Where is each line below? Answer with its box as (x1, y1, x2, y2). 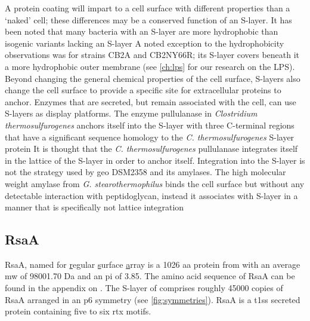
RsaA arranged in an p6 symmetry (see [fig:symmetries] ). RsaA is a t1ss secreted (5, 293, 300, 305)
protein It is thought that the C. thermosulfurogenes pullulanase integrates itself (5, 142, 298, 155)
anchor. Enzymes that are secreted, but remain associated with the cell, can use (5, 95, 296, 108)
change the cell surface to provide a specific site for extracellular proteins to (5, 84, 281, 96)
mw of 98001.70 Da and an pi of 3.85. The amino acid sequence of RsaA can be (5, 270, 295, 282)
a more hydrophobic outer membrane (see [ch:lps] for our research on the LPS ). (5, 60, 295, 72)
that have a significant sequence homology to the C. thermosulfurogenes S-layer (5, 130, 294, 143)
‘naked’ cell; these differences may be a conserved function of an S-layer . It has (5, 13, 292, 26)
